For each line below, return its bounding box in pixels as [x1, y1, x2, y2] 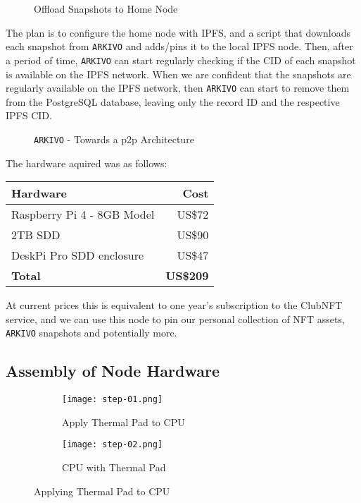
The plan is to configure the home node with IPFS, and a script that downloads [6, 25, 350, 40]
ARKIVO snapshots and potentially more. [6, 325, 177, 340]
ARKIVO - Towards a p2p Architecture [34, 131, 194, 146]
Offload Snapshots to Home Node [34, 1, 178, 16]
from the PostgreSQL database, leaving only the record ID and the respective [6, 94, 340, 109]
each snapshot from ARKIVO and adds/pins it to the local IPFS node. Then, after [6, 39, 353, 54]
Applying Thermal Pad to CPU [34, 483, 170, 498]
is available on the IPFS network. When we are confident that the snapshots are [6, 66, 351, 81]
